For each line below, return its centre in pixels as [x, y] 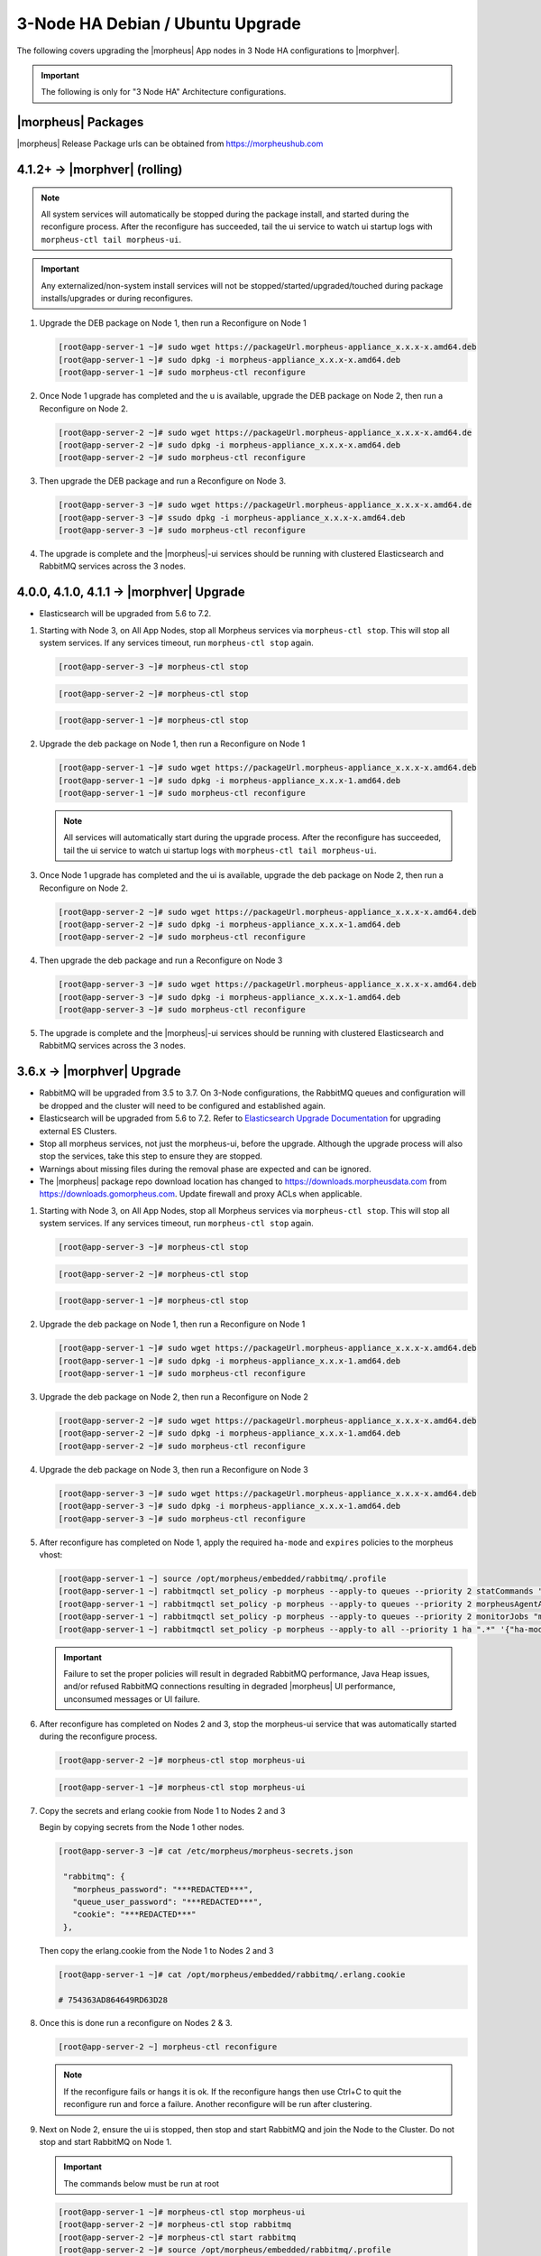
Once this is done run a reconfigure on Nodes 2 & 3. [136, 2023]
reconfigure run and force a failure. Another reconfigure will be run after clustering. [218, 2104]
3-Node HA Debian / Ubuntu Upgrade [159, 23]
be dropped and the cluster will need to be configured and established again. [183, 1105]
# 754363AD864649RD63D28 [113, 2000]
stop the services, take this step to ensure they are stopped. [151, 1156]
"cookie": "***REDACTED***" [135, 1914]
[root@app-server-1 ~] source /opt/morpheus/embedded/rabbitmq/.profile [222, 1578]
